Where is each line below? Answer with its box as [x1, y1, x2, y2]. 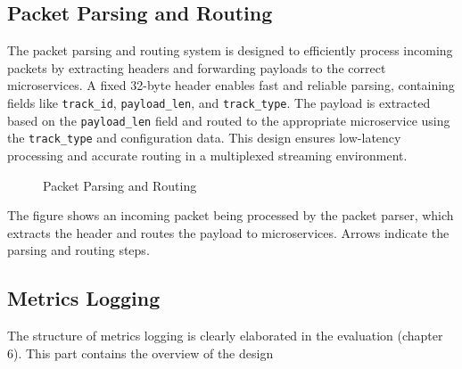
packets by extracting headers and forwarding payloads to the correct [7, 58, 386, 77]
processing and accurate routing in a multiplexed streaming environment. [7, 145, 408, 164]
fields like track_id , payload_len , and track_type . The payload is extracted [7, 93, 431, 111]
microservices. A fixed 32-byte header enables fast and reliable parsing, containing [7, 76, 455, 94]
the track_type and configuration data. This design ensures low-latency [7, 128, 401, 147]
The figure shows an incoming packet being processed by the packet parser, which [7, 206, 454, 225]
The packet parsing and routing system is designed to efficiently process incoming [7, 41, 453, 60]
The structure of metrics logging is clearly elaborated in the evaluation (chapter [7, 326, 443, 345]
